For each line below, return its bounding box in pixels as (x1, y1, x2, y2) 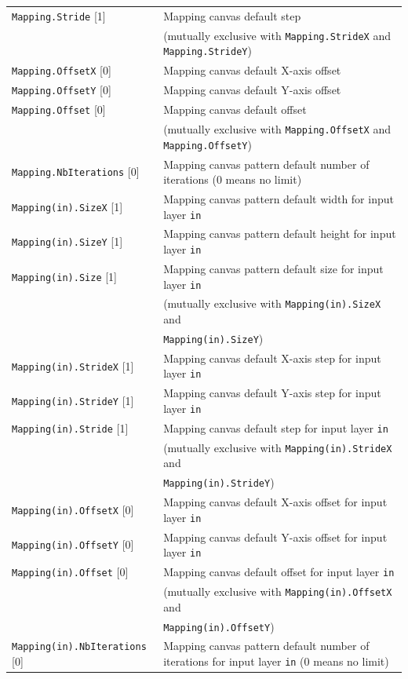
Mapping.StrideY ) (163, 42, 252, 59)
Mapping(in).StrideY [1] (12, 392, 134, 409)
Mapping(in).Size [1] (12, 268, 117, 284)
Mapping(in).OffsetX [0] (12, 501, 134, 517)
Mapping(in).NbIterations (12, 641, 147, 653)
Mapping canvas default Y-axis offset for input (163, 528, 388, 545)
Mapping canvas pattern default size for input (163, 260, 384, 276)
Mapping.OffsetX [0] (12, 62, 111, 78)
